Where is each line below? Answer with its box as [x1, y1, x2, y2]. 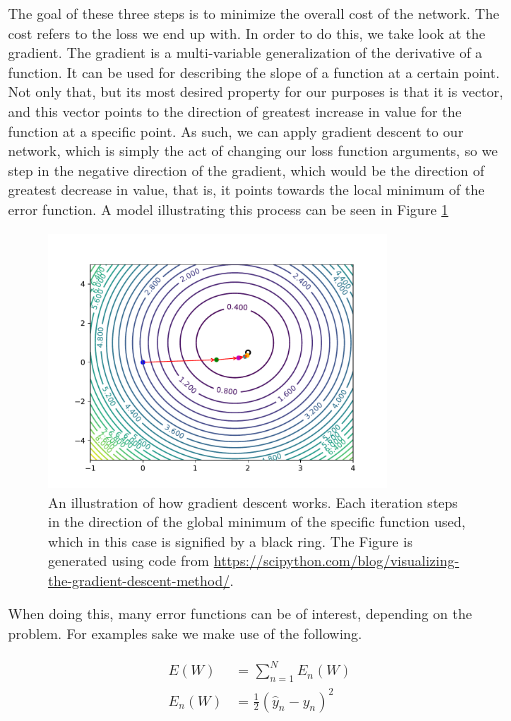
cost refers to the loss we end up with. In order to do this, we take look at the [8, 22, 486, 43]
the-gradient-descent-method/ [48, 569, 230, 590]
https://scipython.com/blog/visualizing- [213, 550, 460, 571]
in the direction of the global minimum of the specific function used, [48, 511, 466, 532]
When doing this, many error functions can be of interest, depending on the [8, 603, 472, 624]
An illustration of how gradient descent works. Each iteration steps [48, 491, 458, 512]
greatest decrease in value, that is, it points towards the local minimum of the [8, 179, 485, 200]
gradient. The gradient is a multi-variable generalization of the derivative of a [8, 42, 483, 63]
